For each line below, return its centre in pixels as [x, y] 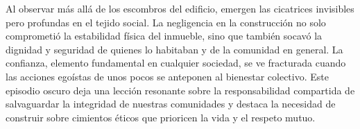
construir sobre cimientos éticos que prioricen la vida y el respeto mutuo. [161, 117]
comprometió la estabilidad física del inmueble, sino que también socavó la [164, 36]
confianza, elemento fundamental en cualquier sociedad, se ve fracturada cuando [176, 63]
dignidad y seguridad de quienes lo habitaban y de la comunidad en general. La [174, 49]
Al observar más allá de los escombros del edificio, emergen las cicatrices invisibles [180, 8]
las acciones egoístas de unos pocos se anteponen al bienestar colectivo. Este [167, 76]
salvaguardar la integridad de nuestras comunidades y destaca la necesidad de [171, 104]
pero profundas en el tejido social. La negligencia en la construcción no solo [166, 22]
